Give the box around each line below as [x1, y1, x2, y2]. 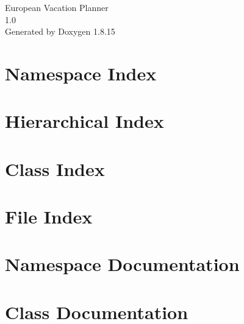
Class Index [5, 156, 105, 181]
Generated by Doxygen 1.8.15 [5, 25, 115, 38]
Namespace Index [5, 60, 157, 85]
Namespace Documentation [5, 252, 240, 276]
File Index [5, 204, 93, 229]
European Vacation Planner [5, 1, 109, 13]
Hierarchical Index [5, 108, 164, 133]
